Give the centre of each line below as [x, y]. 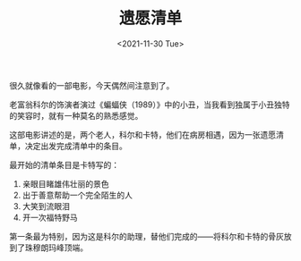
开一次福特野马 [50, 217]
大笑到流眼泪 [46, 206]
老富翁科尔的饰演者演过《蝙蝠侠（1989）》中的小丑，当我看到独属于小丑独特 [150, 105]
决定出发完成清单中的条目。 [76, 146]
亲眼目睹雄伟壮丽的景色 [65, 183]
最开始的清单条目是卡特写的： [64, 164]
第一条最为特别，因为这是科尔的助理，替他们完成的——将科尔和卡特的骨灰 [146, 236]
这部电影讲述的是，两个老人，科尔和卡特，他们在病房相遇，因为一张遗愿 [142, 134]
